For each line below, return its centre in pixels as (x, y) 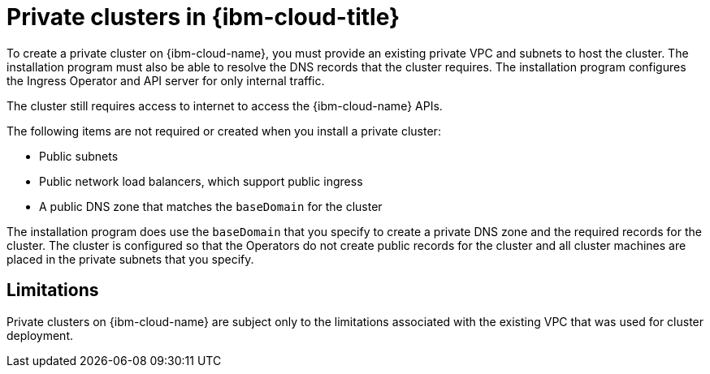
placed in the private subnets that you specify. (130, 259)
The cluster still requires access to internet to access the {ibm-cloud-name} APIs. (225, 105)
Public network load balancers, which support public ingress (201, 181)
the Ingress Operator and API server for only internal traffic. (166, 80)
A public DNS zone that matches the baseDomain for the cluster (211, 206)
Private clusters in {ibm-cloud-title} (203, 17)
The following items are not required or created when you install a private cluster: (224, 131)
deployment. (40, 335)
